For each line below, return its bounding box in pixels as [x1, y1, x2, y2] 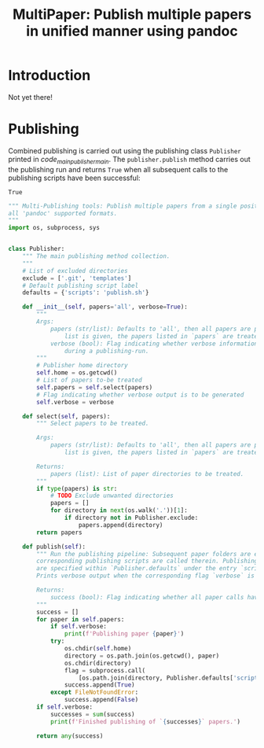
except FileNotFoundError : [49, 688, 139, 697]
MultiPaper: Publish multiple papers [12, 6, 252, 24]
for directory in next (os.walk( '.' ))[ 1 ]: [49, 507, 189, 514]
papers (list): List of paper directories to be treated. [49, 470, 244, 477]
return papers [36, 529, 82, 536]
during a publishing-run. [64, 347, 149, 355]
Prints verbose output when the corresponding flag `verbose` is [36, 572, 255, 580]
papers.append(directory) [78, 521, 163, 529]
